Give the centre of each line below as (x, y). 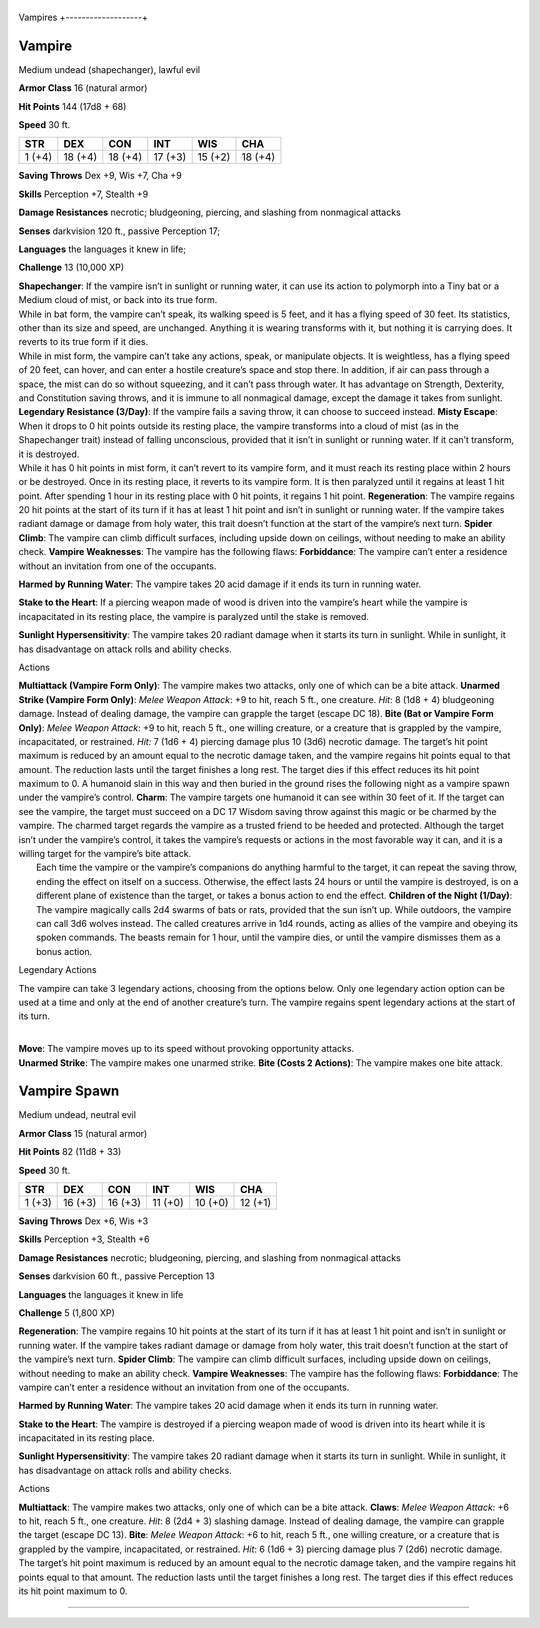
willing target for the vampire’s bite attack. (105, 854)
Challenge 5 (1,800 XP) (66, 1312)
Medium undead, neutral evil (77, 1115)
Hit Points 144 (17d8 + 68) (72, 106)
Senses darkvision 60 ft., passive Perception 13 (116, 1276)
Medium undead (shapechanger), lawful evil (109, 69)
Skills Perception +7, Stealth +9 (83, 194)
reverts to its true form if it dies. (83, 342)
